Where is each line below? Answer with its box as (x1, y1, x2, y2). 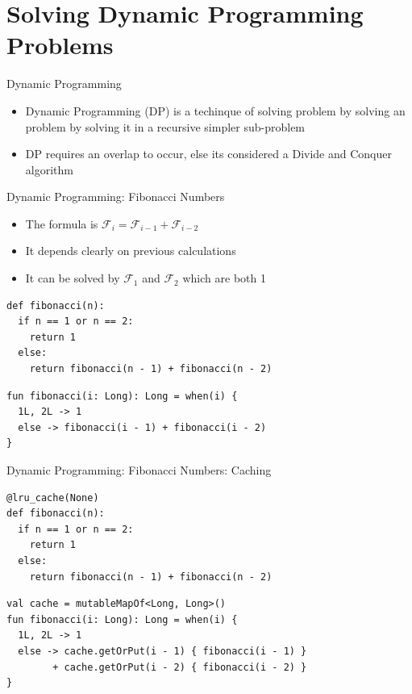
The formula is (25, 215, 98, 232)
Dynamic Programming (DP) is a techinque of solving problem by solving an (25, 102, 406, 119)
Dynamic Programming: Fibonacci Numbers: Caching (6, 462, 272, 478)
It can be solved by (25, 270, 120, 286)
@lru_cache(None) (6, 491, 99, 504)
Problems (6, 28, 114, 61)
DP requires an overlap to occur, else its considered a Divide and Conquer (25, 145, 392, 162)
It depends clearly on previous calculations (25, 242, 236, 259)
